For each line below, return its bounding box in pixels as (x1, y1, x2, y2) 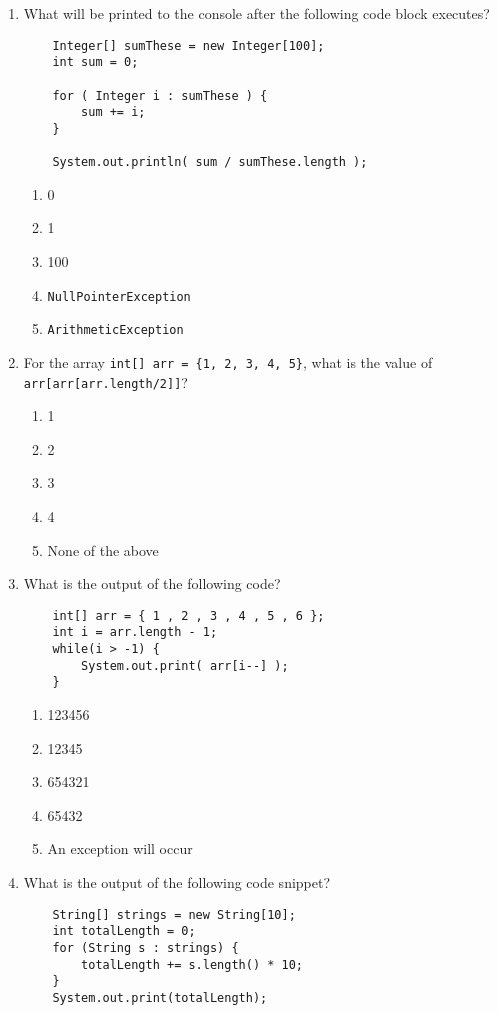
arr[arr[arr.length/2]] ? (23, 371, 188, 392)
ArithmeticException (47, 323, 184, 338)
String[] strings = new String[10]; (52, 907, 296, 922)
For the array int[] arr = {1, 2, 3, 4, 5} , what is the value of (23, 351, 433, 372)
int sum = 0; (52, 55, 139, 70)
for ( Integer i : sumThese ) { (52, 88, 268, 103)
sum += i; (81, 105, 146, 120)
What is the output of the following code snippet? (23, 872, 331, 893)
